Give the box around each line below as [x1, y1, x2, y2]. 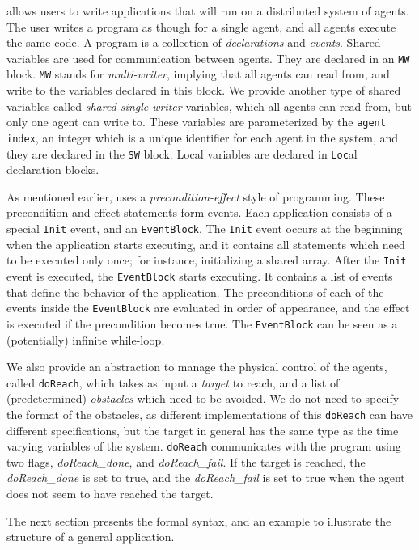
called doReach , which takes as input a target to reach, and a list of [6, 374, 340, 391]
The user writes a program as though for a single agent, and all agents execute [6, 18, 396, 35]
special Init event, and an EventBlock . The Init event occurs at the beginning [6, 220, 403, 237]
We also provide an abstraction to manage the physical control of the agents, [6, 358, 387, 375]
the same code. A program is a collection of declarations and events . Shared [6, 34, 381, 51]
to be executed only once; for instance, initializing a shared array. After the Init [6, 252, 407, 269]
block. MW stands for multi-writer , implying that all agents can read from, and [6, 66, 390, 82]
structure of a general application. [6, 528, 175, 545]
